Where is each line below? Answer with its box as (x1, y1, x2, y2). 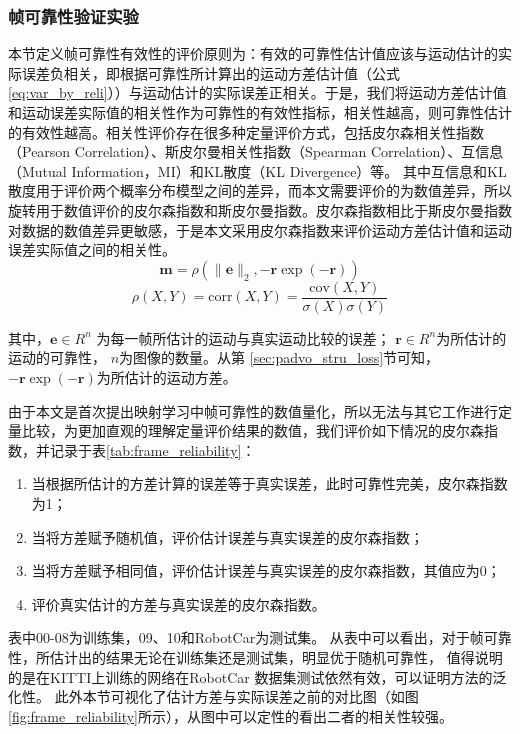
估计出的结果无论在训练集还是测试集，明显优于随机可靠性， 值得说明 (49, 646, 503, 667)
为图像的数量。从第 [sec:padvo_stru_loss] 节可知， (119, 347, 440, 368)
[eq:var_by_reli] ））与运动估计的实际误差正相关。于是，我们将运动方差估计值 (8, 82, 507, 103)
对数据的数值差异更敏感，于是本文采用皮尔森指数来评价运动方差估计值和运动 (8, 219, 512, 240)
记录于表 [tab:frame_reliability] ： (49, 439, 256, 460)
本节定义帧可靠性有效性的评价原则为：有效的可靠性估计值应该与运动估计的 (8, 43, 498, 64)
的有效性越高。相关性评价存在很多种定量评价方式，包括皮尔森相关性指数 (8, 121, 484, 142)
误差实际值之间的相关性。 (8, 239, 176, 260)
